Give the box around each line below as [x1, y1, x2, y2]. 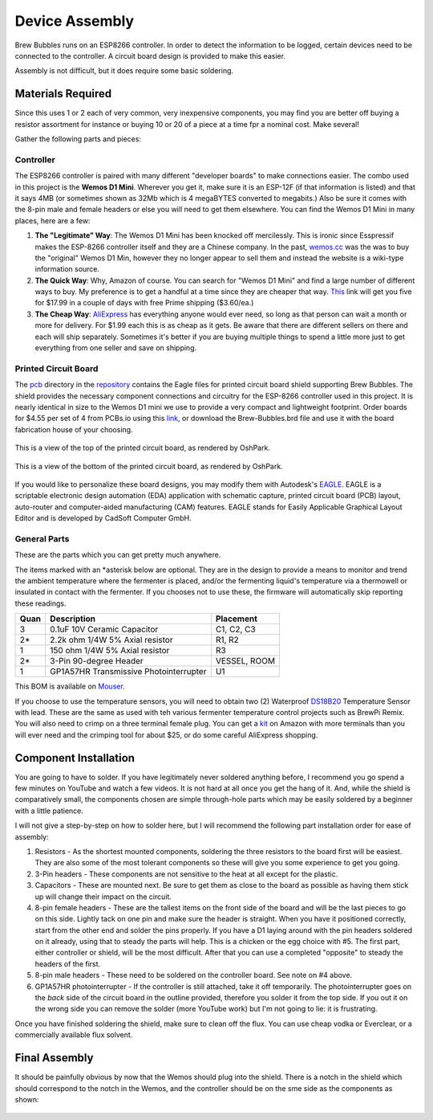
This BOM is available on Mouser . [14, 681, 126, 691]
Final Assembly [14, 1051, 94, 1065]
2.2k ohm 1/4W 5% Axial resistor [49, 635, 173, 646]
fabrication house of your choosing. [14, 424, 133, 434]
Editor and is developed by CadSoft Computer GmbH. [14, 513, 192, 523]
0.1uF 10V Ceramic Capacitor [49, 623, 159, 635]
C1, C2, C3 [215, 623, 256, 635]
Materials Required [14, 87, 112, 100]
